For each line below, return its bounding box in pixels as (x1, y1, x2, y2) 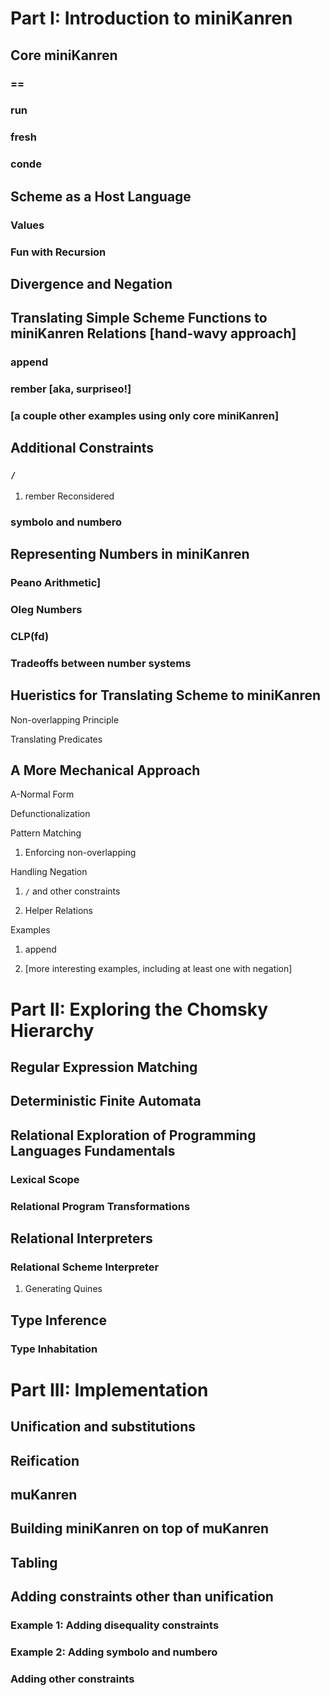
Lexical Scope (10, 1172, 80, 1186)
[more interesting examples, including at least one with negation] (24, 963, 293, 975)
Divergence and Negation (10, 275, 173, 292)
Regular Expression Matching (10, 1058, 198, 1076)
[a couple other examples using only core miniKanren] (10, 409, 280, 423)
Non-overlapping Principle (10, 713, 120, 726)
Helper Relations (24, 905, 93, 917)
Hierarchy (10, 1019, 95, 1042)
